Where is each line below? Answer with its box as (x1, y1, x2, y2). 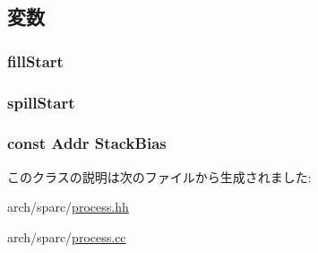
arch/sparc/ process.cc (7, 227, 126, 246)
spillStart (7, 91, 75, 113)
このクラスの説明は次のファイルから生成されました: (7, 167, 312, 186)
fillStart (7, 49, 64, 72)
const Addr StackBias (7, 132, 167, 154)
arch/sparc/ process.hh (7, 197, 129, 216)
